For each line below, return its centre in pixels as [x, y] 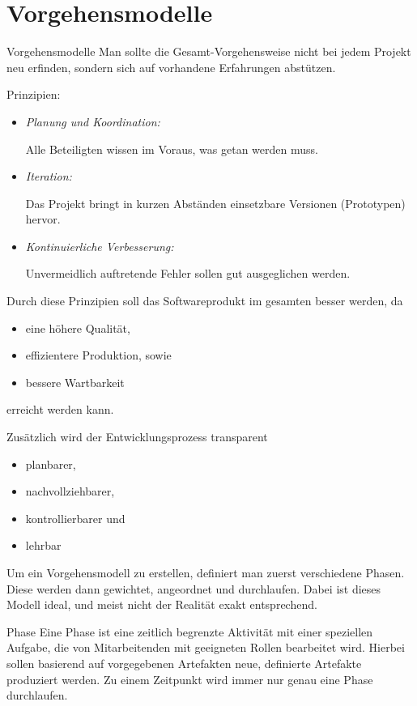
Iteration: [49, 176]
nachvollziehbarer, [70, 491]
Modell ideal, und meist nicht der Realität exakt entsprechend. [162, 604]
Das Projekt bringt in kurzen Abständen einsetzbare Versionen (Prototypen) [215, 203]
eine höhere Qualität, [78, 327]
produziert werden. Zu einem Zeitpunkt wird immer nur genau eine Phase [190, 679]
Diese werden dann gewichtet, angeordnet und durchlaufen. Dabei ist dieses [194, 588]
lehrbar [43, 545]
